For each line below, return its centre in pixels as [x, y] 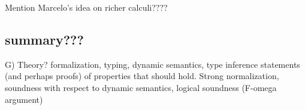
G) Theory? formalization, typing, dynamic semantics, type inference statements [152, 64]
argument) [24, 99]
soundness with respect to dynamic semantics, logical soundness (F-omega [141, 87]
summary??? [44, 39]
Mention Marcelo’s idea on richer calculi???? [86, 7]
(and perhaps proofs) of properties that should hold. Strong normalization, [142, 76]
